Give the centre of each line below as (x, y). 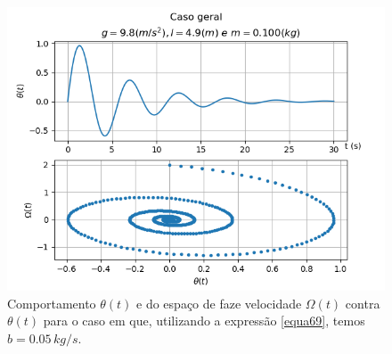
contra (363, 303)
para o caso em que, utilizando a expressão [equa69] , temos (204, 321)
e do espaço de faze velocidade (219, 303)
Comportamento (52, 303)
